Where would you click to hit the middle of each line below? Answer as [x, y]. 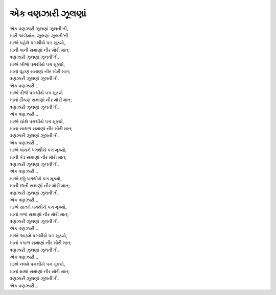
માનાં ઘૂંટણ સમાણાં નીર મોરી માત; [40, 71]
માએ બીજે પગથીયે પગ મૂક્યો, [37, 64]
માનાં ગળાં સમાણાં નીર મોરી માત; [39, 214]
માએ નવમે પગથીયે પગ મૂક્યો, [37, 264]
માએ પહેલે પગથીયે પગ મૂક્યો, [38, 43]
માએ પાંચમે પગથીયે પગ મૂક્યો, [38, 150]
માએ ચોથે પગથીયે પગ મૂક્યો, [37, 121]
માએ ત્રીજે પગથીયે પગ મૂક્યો [36, 93]
